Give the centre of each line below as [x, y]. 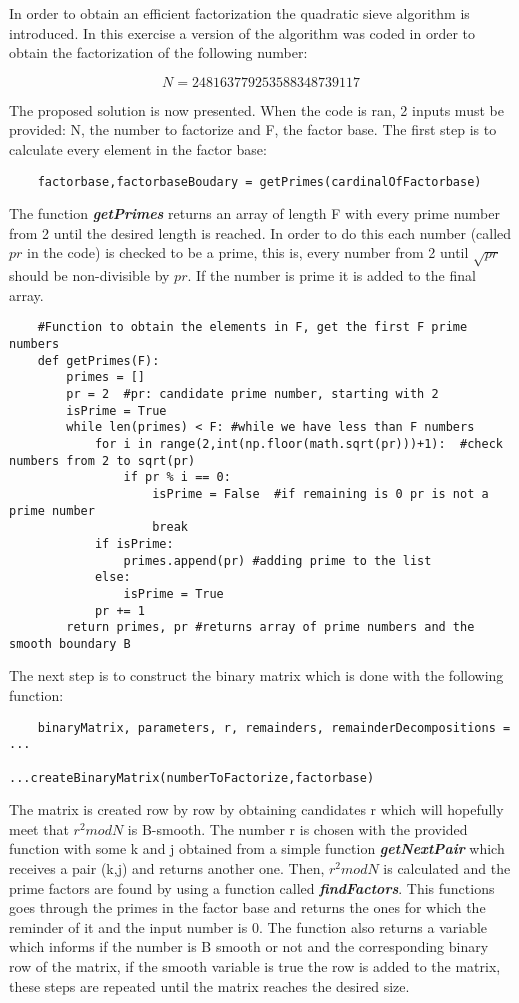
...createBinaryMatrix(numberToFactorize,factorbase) [192, 777]
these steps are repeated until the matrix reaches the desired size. [209, 985]
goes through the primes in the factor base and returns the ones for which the [247, 907]
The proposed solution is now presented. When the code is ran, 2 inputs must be [256, 109]
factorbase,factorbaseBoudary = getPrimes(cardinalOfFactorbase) [259, 181]
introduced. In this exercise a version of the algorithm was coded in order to [242, 32]
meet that [39, 828]
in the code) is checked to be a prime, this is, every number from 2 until [248, 252]
